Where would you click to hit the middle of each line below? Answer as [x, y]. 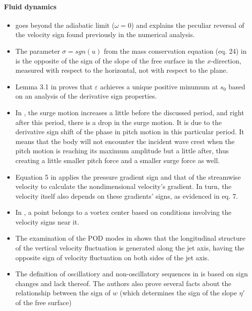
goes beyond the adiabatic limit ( [65, 25]
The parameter [38, 51]
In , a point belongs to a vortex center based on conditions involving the [123, 212]
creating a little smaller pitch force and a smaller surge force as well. [117, 160]
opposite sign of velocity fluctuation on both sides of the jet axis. [112, 257]
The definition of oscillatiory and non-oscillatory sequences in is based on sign [132, 274]
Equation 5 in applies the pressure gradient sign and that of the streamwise [128, 176]
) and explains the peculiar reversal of [188, 25]
